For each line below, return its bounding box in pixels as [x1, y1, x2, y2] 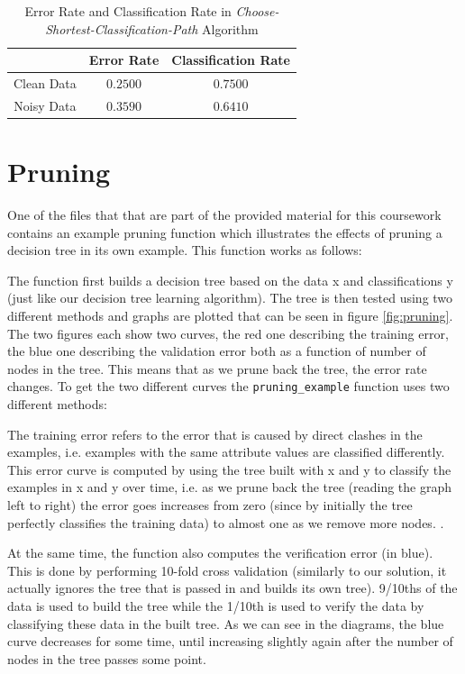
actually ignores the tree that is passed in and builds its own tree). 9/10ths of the [7, 578, 458, 597]
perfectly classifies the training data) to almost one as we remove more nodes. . [7, 513, 444, 532]
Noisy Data [14, 96, 77, 114]
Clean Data [14, 74, 77, 93]
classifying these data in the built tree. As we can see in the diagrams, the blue [7, 614, 444, 633]
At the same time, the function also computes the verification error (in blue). [7, 543, 433, 562]
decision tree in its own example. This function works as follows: [7, 241, 362, 260]
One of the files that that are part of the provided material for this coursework [7, 205, 442, 224]
